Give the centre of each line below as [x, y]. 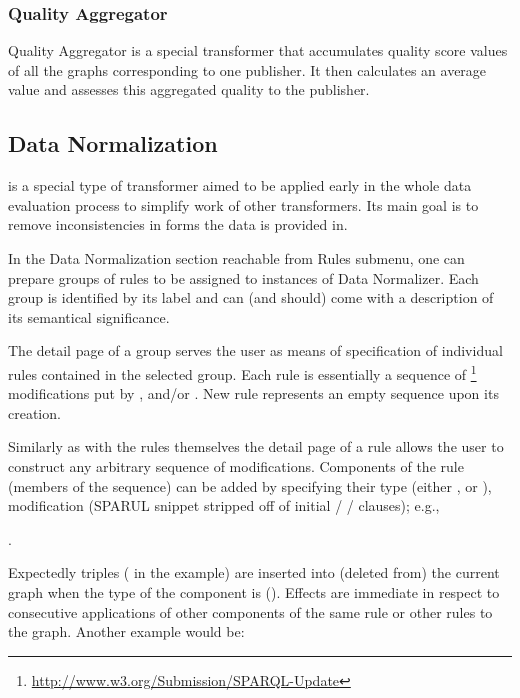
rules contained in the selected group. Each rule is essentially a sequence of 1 [242, 372]
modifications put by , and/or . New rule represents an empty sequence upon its [253, 393]
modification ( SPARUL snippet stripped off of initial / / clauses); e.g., [224, 505]
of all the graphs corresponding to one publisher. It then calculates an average [247, 69]
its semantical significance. [89, 316]
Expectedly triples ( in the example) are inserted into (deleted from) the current [254, 572]
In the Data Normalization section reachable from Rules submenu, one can [236, 257]
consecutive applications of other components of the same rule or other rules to [250, 611]
